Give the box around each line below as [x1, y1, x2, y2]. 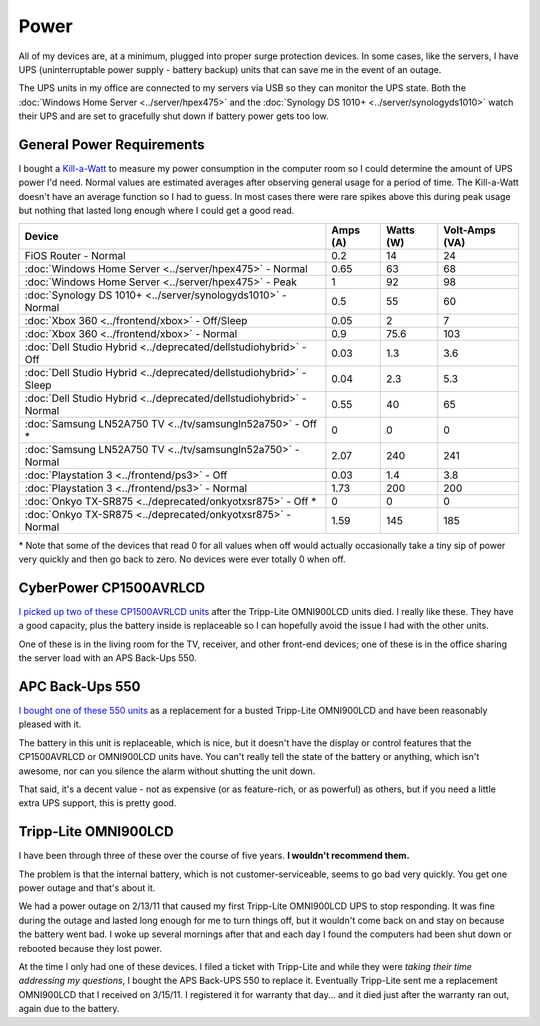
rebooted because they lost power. [18, 942, 162, 954]
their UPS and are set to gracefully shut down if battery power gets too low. [18, 110, 329, 122]
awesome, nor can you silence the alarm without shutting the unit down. [18, 765, 316, 777]
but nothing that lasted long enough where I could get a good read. [18, 205, 295, 217]
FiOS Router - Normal [24, 248, 126, 262]
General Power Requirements [18, 136, 205, 153]
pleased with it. [18, 718, 82, 730]
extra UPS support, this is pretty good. [18, 797, 177, 809]
